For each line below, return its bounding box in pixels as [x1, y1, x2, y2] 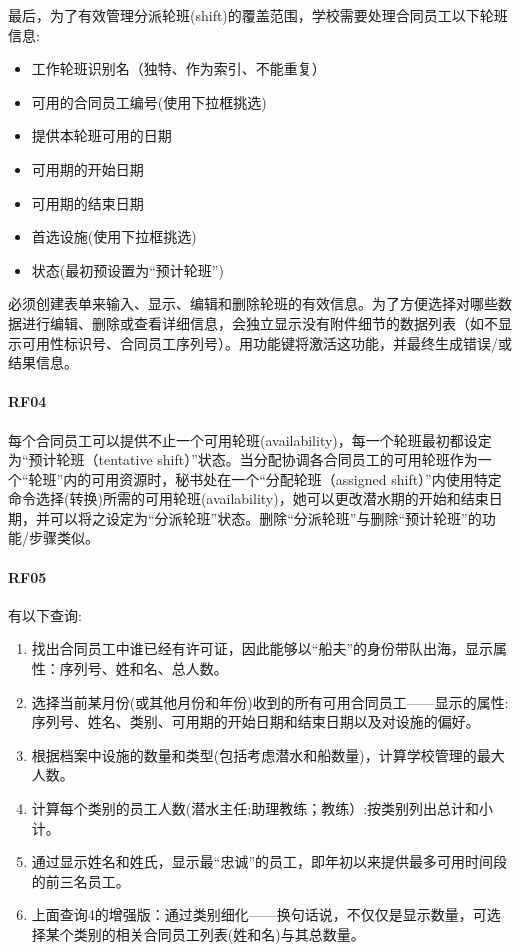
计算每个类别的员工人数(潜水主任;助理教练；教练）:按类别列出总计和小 [31, 798, 494, 819]
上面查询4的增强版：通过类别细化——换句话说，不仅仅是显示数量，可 [31, 904, 487, 925]
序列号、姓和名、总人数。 [59, 658, 228, 679]
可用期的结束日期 [31, 192, 144, 213]
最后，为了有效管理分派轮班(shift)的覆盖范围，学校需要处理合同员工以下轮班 [8, 5, 508, 25]
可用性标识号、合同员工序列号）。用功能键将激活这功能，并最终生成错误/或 [21, 332, 512, 353]
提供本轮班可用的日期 [31, 125, 172, 146]
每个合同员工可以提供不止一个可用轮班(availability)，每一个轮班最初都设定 [8, 429, 492, 450]
